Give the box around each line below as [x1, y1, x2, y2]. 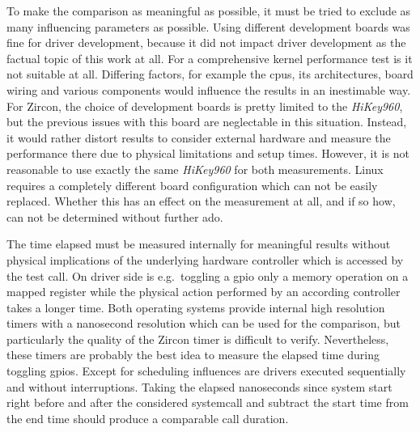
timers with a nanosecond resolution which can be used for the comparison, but [6, 315, 401, 332]
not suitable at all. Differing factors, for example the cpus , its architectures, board [6, 66, 414, 83]
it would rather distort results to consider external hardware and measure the [6, 129, 391, 146]
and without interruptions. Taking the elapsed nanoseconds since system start [6, 378, 392, 395]
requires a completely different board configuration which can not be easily [6, 176, 378, 193]
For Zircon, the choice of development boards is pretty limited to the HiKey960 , [6, 97, 403, 114]
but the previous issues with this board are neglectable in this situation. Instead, [6, 113, 407, 130]
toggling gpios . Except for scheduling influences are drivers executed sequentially [6, 362, 406, 379]
